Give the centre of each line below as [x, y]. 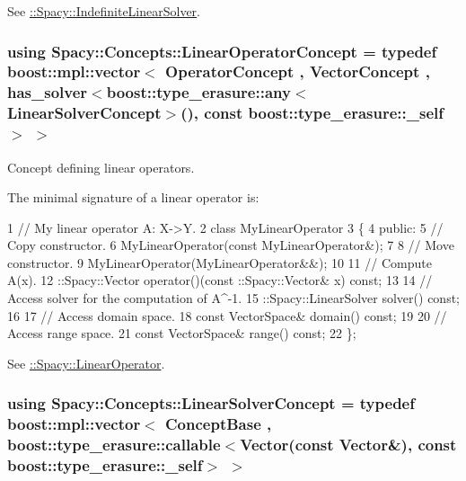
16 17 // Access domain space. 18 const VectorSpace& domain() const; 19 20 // [227, 315]
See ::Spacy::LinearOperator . [86, 363]
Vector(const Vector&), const [348, 445]
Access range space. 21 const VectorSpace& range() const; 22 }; [182, 333]
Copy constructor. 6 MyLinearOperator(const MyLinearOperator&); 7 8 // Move [231, 245]
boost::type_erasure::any [198, 92]
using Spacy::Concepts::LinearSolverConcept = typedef [211, 403]
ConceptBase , [219, 424]
